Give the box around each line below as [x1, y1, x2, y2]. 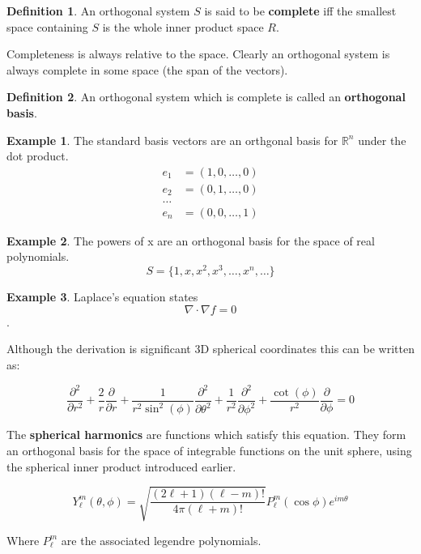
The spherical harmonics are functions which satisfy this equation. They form [6, 426, 406, 443]
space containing [6, 18, 88, 35]
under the [358, 131, 406, 148]
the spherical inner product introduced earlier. [6, 458, 236, 475]
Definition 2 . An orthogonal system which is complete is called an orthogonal [6, 88, 406, 105]
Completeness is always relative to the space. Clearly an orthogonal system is [6, 45, 390, 62]
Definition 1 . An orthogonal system [6, 2, 190, 19]
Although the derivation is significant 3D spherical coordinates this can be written [6, 340, 415, 357]
